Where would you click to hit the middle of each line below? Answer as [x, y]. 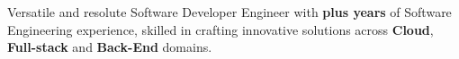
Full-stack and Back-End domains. [110, 47]
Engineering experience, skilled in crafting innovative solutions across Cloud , [220, 29]
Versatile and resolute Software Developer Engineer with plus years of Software [229, 12]
